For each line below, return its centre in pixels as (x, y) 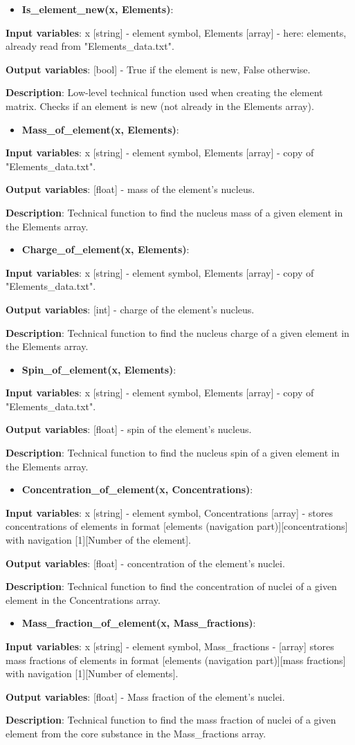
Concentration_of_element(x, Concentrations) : (137, 489)
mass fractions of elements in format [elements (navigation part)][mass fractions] (176, 660)
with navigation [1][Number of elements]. (92, 673)
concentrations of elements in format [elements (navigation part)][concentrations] (177, 526)
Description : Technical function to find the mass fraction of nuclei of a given (171, 720)
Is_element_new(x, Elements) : (98, 9)
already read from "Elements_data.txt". (90, 46)
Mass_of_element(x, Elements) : (100, 129)
